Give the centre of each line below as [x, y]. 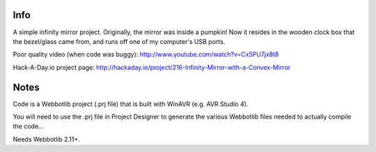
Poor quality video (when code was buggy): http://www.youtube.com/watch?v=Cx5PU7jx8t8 [146, 54]
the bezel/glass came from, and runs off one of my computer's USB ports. [119, 41]
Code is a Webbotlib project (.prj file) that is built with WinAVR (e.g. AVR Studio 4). [131, 104]
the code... [29, 126]
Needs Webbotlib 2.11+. [46, 139]
